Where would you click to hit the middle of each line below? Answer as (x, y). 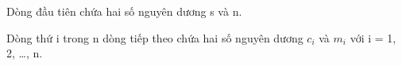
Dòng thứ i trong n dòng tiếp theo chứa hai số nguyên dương (155, 37)
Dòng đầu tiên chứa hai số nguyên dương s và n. (124, 11)
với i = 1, (373, 37)
